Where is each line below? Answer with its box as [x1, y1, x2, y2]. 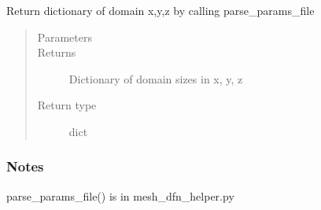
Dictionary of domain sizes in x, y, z [68, 70, 243, 87]
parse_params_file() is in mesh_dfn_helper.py [6, 187, 234, 204]
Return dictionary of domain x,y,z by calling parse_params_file [6, 2, 315, 18]
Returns [37, 44, 76, 61]
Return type [37, 97, 97, 113]
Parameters [37, 28, 92, 45]
